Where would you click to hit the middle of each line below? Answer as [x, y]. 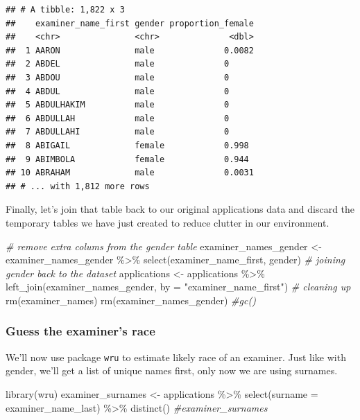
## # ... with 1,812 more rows [78, 186]
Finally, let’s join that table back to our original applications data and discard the [180, 209]
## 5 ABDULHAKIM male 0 [118, 105]
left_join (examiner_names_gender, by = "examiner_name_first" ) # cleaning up [178, 287]
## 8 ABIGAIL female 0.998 [127, 145]
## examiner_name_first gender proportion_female [130, 23]
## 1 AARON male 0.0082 [130, 50]
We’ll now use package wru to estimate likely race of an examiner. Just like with [176, 357]
